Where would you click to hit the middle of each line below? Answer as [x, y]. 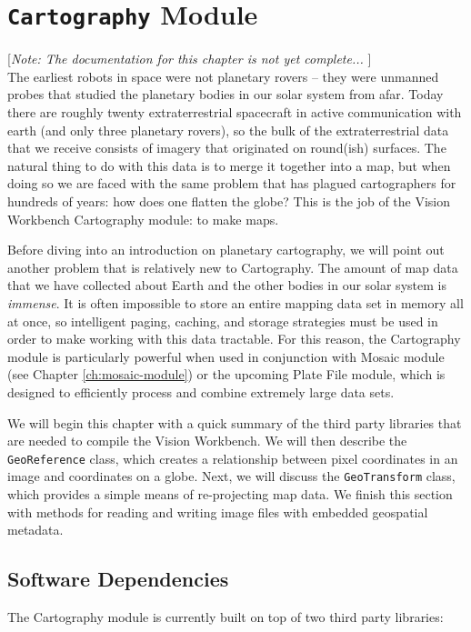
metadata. [35, 530]
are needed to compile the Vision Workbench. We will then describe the [207, 441]
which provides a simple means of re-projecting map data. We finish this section [230, 494]
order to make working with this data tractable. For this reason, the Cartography [234, 339]
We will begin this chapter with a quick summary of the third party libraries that [235, 422]
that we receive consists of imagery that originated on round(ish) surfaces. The [227, 148]
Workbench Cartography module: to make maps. [143, 219]
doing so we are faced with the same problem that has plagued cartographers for [232, 183]
